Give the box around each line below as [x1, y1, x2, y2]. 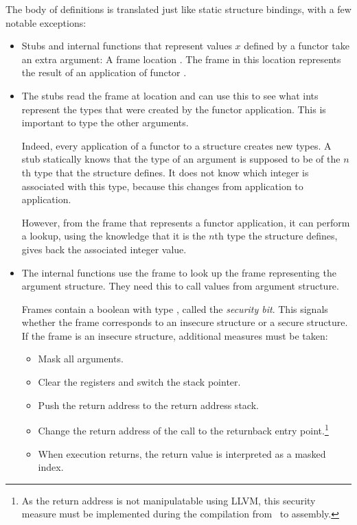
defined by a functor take [244, 38, 349, 53]
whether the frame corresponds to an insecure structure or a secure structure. [21, 315, 348, 329]
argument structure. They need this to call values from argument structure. [21, 279, 339, 293]
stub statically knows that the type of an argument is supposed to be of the [21, 152, 341, 166]
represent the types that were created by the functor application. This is [21, 102, 326, 116]
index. [38, 460, 64, 474]
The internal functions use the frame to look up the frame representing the [21, 265, 336, 279]
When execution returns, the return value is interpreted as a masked [38, 446, 326, 460]
